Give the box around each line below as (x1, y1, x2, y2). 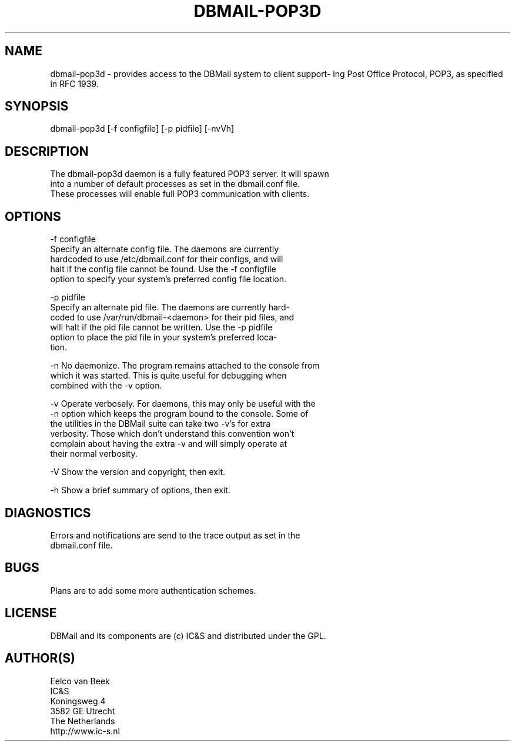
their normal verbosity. (50, 449, 138, 459)
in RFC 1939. (50, 78, 99, 89)
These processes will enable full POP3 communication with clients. (50, 189, 310, 199)
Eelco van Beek (50, 675, 110, 686)
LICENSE (5, 606, 57, 621)
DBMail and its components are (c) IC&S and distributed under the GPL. (50, 630, 326, 641)
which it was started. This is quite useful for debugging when (50, 370, 287, 381)
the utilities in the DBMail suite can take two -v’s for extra (50, 419, 271, 429)
